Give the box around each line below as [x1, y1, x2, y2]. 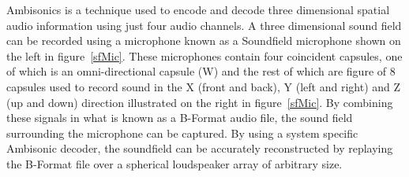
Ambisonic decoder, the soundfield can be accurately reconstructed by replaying [6, 140, 393, 157]
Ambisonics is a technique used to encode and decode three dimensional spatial [6, 2, 390, 17]
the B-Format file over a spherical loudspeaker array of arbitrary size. [6, 155, 343, 171]
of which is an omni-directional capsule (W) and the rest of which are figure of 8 [6, 63, 396, 79]
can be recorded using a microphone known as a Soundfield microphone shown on [6, 32, 401, 49]
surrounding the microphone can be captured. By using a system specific [6, 124, 358, 141]
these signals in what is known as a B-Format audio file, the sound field [6, 109, 353, 126]
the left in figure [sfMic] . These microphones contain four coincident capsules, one [6, 47, 403, 64]
